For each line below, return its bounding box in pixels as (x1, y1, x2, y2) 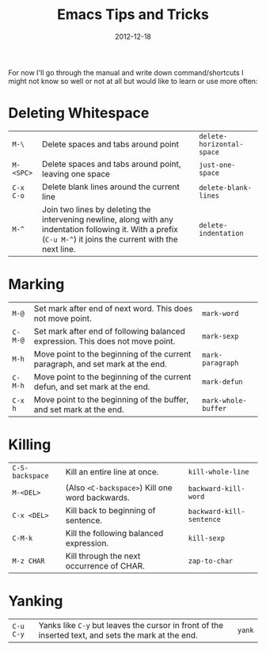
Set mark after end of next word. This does (33, 303, 193, 314)
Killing (8, 436, 51, 453)
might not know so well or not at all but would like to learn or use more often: (8, 76, 258, 86)
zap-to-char (188, 556, 234, 565)
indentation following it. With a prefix (42, 223, 178, 234)
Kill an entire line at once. (65, 466, 159, 477)
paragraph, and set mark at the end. (33, 358, 168, 369)
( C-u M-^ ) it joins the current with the (42, 234, 178, 245)
